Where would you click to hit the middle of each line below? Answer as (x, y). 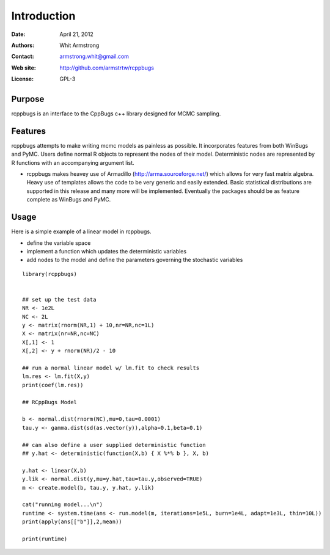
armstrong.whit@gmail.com (94, 56)
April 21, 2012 (77, 34)
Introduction (43, 16)
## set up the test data (59, 299)
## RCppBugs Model (50, 402)
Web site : (24, 68)
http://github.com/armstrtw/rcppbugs (107, 68)
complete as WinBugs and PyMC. (69, 200)
